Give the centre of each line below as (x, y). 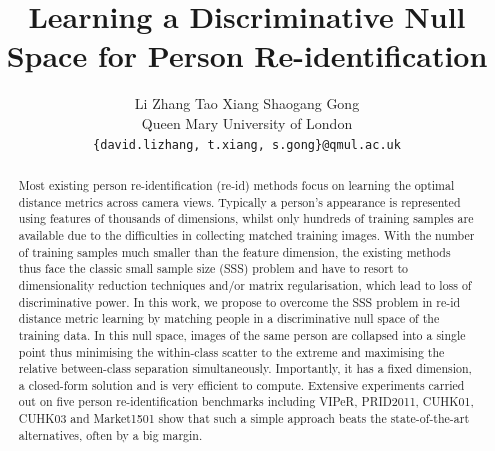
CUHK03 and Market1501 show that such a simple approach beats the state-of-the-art (244, 418)
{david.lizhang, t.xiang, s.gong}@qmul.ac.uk (247, 144)
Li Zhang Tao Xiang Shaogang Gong (247, 103)
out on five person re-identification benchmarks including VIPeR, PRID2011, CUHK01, (246, 401)
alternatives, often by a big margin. (110, 434)
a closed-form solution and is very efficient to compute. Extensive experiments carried (241, 384)
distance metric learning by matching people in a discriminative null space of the (229, 318)
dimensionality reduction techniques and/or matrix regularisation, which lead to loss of (245, 284)
